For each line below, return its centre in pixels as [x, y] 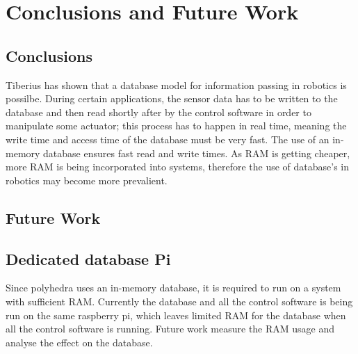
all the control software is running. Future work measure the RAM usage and [170, 329]
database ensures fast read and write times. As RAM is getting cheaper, [197, 153]
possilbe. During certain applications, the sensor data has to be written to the [172, 98]
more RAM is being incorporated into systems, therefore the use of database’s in [178, 167]
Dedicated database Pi [88, 258]
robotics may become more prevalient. [87, 180]
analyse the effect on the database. [79, 342]
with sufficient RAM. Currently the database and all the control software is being [179, 301]
